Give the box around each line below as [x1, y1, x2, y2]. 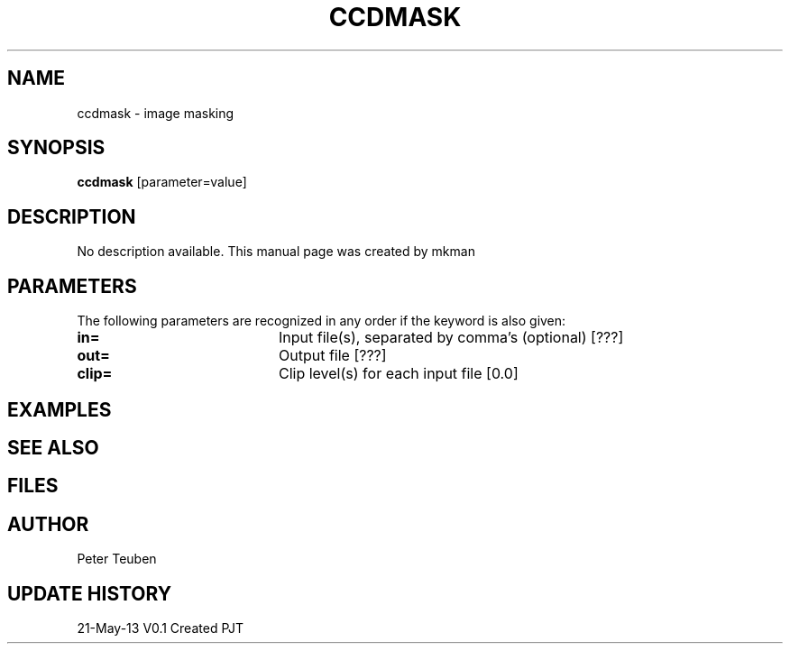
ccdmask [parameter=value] [77, 174, 247, 190]
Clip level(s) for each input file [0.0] [278, 364, 519, 383]
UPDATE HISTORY [7, 582, 172, 605]
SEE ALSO [7, 436, 99, 459]
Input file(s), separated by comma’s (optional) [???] [278, 328, 624, 347]
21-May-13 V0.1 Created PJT [77, 620, 244, 637]
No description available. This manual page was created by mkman [77, 243, 475, 260]
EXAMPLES [7, 398, 112, 421]
